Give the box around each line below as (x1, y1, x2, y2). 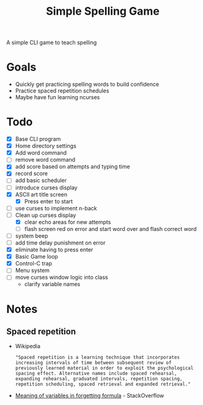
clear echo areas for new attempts (24, 218, 111, 225)
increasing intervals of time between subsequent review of (15, 360, 172, 366)
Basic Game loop (15, 253, 58, 260)
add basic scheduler (15, 176, 67, 184)
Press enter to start (24, 197, 73, 205)
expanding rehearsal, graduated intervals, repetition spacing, (15, 376, 183, 382)
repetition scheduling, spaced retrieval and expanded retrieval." (15, 381, 191, 387)
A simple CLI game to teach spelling (6, 39, 97, 47)
